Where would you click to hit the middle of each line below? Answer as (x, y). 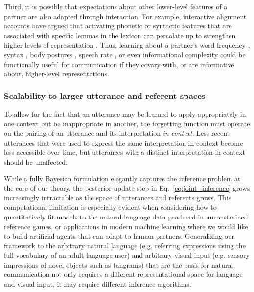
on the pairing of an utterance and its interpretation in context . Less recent (117, 133)
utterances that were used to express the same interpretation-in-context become (124, 142)
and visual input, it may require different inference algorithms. (98, 284)
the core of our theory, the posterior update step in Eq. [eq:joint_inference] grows (127, 188)
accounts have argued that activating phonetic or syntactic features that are (118, 26)
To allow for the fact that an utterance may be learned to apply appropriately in (125, 113)
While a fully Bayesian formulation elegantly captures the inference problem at (122, 178)
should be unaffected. (36, 161)
